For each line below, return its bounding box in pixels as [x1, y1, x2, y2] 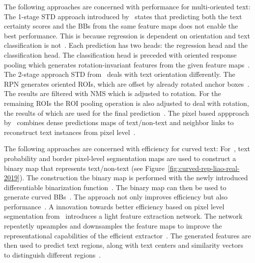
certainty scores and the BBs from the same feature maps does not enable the [4, 21, 238, 31]
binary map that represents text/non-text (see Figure [4, 163, 165, 173]
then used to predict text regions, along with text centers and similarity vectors [4, 240, 244, 250]
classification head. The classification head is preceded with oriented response [4, 49, 237, 60]
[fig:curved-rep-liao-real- [168, 163, 240, 173]
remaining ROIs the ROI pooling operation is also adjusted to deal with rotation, [4, 98, 249, 108]
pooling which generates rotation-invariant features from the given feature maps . [4, 59, 250, 69]
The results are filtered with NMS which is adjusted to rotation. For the [4, 88, 221, 99]
